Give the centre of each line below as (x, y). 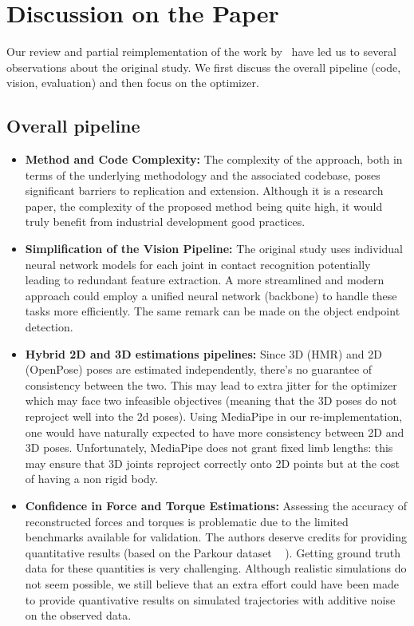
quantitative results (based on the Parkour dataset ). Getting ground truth (213, 552)
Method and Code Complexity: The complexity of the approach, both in (214, 159)
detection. (49, 327)
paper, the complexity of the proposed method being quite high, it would (204, 206)
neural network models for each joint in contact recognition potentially (198, 264)
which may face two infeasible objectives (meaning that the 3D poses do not (211, 400)
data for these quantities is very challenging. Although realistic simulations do (216, 568)
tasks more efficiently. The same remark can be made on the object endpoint (213, 311)
